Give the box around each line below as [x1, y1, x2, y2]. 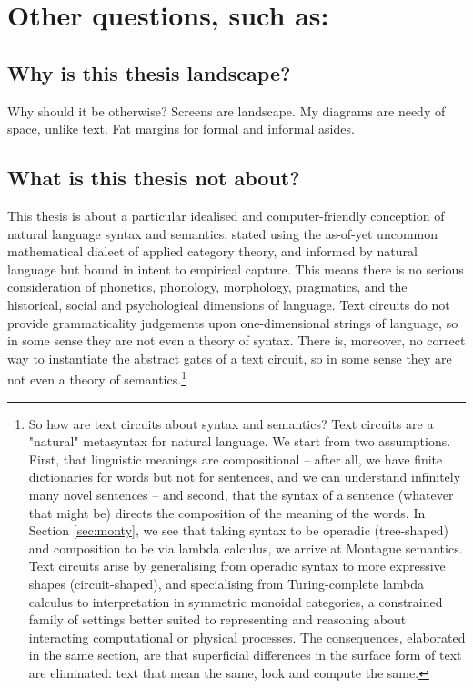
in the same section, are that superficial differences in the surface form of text [28, 645, 462, 664]
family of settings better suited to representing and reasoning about [28, 610, 407, 629]
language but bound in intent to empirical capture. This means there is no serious [7, 259, 464, 278]
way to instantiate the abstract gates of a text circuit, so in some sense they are [7, 348, 452, 367]
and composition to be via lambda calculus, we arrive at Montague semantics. [28, 538, 463, 557]
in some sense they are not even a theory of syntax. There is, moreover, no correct [7, 331, 466, 350]
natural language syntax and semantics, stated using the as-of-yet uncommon [7, 224, 438, 243]
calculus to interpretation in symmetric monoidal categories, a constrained [28, 592, 443, 611]
